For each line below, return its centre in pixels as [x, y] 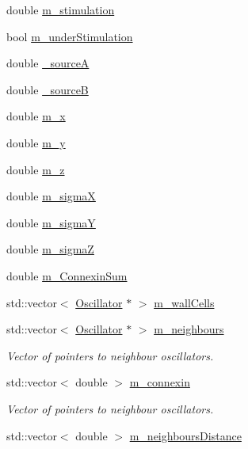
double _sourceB [48, 89]
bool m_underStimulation [70, 36]
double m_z [36, 169]
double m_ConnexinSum [67, 275]
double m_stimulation [61, 10]
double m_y [36, 142]
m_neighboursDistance [185, 435]
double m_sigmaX [51, 196]
